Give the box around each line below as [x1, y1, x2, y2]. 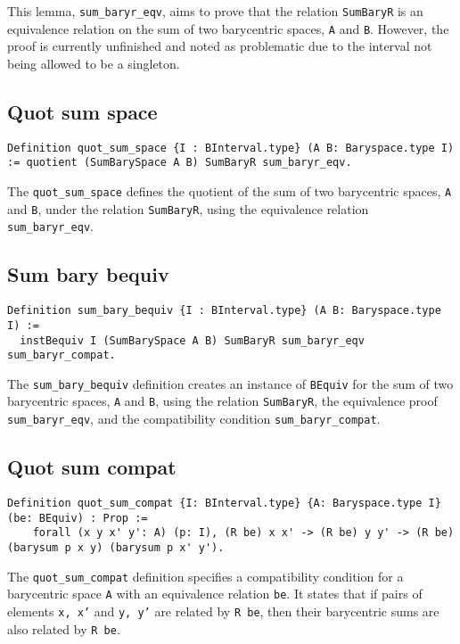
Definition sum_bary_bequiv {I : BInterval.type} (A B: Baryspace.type [7, 304, 441, 318]
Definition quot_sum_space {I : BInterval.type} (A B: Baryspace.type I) [7, 141, 455, 154]
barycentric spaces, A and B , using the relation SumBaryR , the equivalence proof [7, 392, 438, 410]
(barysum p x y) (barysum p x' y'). [7, 541, 225, 554]
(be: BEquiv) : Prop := [7, 511, 148, 524]
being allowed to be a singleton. [7, 54, 180, 72]
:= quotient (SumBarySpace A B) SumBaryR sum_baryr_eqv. [7, 156, 352, 169]
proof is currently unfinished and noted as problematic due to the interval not [7, 37, 432, 55]
